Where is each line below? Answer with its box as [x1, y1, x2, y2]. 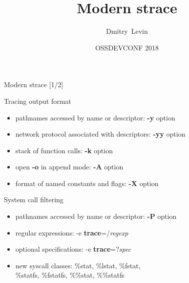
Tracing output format [4, 95, 71, 106]
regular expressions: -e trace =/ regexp [15, 227, 128, 237]
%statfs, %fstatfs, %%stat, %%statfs [15, 270, 125, 280]
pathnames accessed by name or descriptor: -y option [15, 112, 175, 122]
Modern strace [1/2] [4, 79, 63, 90]
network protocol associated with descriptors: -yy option [15, 129, 186, 139]
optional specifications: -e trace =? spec [15, 244, 131, 254]
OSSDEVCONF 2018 [95, 42, 159, 52]
